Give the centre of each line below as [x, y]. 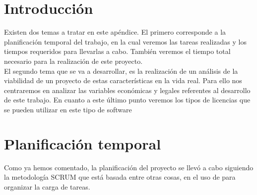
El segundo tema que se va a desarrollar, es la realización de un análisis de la [121, 71]
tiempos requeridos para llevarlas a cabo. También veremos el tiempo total [117, 51]
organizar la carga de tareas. [47, 186]
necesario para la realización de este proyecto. [73, 61]
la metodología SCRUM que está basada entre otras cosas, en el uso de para [120, 177]
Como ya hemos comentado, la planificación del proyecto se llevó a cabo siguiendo [129, 167]
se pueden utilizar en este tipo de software [68, 109]
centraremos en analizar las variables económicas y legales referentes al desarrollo [127, 90]
